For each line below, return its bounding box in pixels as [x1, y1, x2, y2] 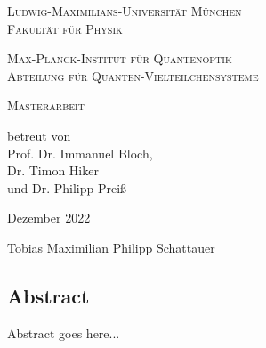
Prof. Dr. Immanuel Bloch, [7, 143, 153, 162]
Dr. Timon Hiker [7, 161, 99, 180]
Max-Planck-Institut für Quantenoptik [7, 49, 232, 68]
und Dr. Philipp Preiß [7, 178, 127, 197]
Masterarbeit [7, 96, 85, 115]
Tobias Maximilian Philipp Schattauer [7, 238, 215, 256]
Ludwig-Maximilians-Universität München [7, 2, 242, 20]
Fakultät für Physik [7, 19, 123, 37]
